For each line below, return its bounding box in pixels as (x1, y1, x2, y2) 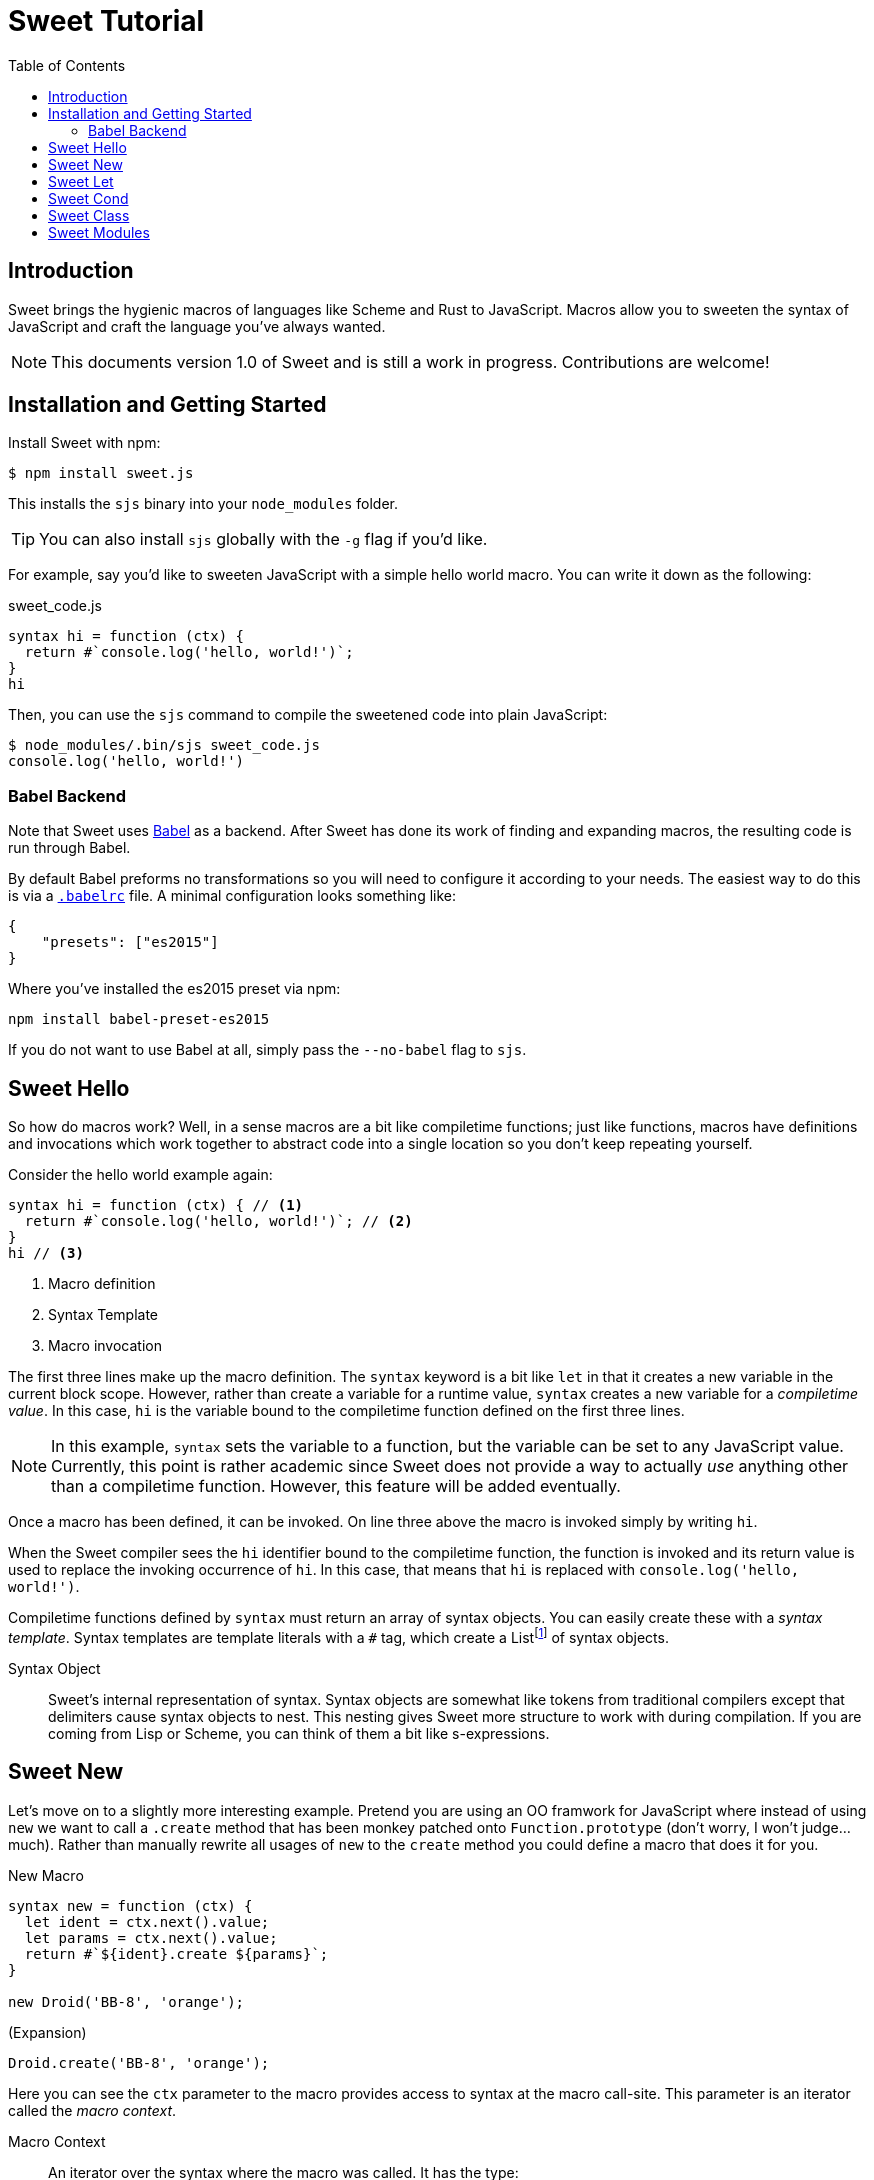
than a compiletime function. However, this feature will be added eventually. (51, 1476, 621, 1497)
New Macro (8, 1866, 84, 1884)
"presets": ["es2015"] (41, 934, 219, 951)
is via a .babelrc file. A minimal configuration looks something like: (8, 887, 457, 905)
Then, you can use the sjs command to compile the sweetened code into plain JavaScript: (8, 706, 608, 724)
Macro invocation (48, 1337, 162, 1355)
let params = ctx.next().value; (24, 1929, 278, 1946)
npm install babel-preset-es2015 (8, 1011, 270, 1028)
